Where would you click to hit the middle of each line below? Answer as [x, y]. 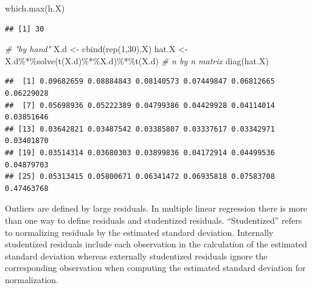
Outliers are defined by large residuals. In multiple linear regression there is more [156, 208]
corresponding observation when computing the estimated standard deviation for [155, 268]
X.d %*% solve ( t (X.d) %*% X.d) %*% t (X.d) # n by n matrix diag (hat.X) [137, 60]
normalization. [32, 279]
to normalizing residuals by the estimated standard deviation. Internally [139, 232]
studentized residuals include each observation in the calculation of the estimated [156, 244]
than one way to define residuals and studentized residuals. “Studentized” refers [154, 220]
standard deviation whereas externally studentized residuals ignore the [136, 256]
